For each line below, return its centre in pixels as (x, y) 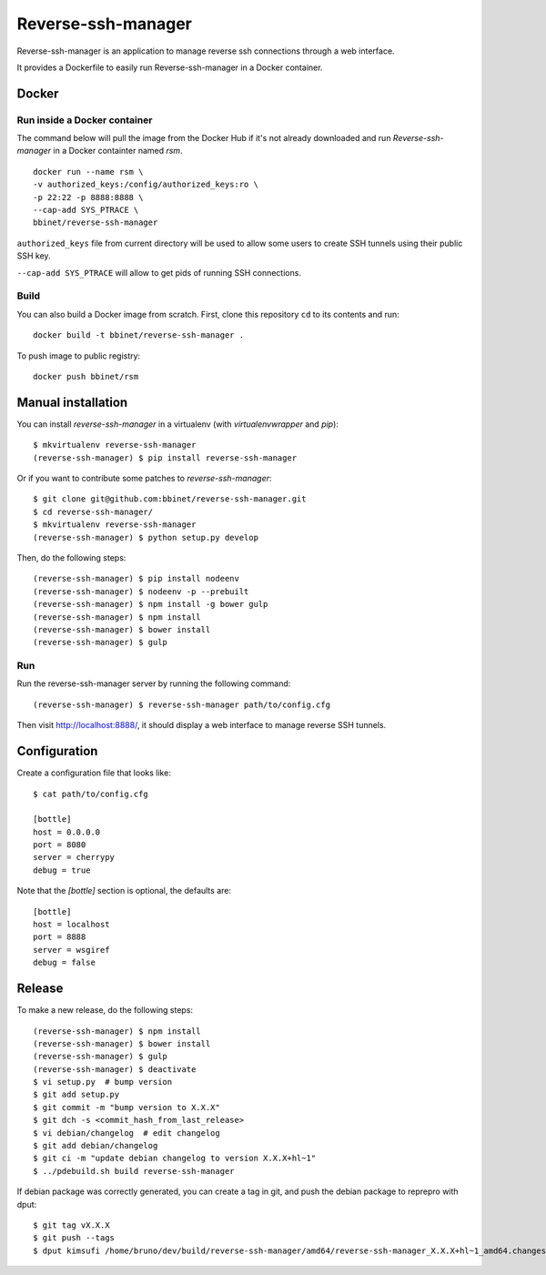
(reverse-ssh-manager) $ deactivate (115, 1069)
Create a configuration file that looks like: (94, 773)
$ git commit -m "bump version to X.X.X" (126, 1107)
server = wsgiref (71, 950)
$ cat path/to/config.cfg (91, 794)
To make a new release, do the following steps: (105, 1010)
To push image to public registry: (79, 356)
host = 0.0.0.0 (67, 832)
